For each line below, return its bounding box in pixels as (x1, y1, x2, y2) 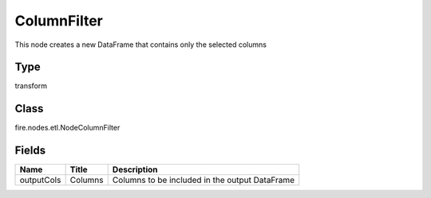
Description (112, 164, 159, 175)
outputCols (19, 175, 61, 186)
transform (14, 81, 48, 91)
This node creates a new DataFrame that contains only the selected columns (14, 40, 267, 49)
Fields (14, 144, 46, 157)
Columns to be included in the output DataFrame (112, 175, 295, 186)
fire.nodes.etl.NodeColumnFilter (14, 123, 121, 133)
